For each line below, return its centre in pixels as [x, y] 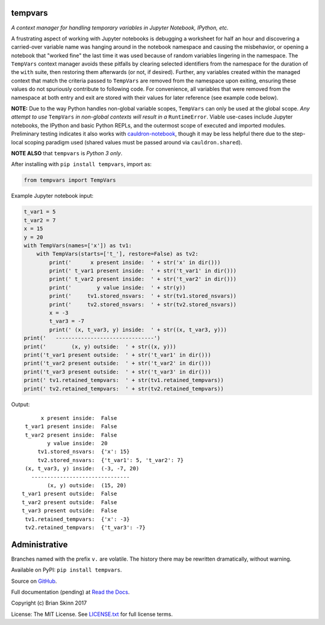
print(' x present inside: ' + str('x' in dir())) [135, 262]
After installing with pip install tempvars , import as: [81, 164]
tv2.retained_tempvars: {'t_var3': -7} [85, 527]
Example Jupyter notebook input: [52, 196]
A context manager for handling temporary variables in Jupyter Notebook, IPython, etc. [120, 28]
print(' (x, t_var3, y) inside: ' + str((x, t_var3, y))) [138, 330]
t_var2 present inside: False [71, 435]
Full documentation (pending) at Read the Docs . [70, 592]
